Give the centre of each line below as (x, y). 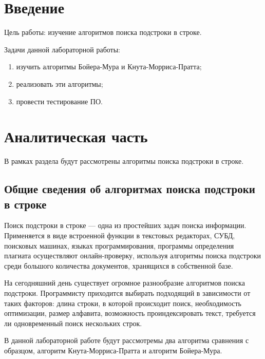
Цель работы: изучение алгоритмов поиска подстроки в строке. (103, 32)
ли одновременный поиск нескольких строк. (73, 323)
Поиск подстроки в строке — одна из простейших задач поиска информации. (125, 225)
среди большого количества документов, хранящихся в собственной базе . (119, 265)
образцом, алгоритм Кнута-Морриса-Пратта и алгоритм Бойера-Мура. (113, 350)
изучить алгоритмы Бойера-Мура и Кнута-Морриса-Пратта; (109, 67)
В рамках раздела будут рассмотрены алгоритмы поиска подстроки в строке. (124, 161)
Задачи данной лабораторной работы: (62, 49)
